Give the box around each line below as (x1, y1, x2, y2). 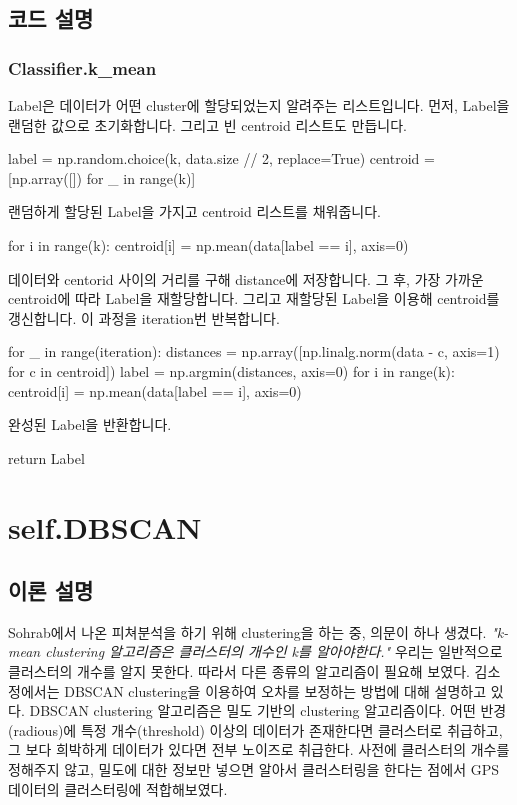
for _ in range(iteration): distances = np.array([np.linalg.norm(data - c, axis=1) (8, 341, 500, 362)
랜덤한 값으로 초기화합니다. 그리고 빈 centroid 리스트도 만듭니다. (8, 114, 407, 135)
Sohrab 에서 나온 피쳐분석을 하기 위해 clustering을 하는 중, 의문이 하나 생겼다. (8, 621, 487, 642)
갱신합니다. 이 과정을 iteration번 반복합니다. (8, 307, 280, 328)
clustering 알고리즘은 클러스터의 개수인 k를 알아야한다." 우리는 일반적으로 (45, 641, 503, 662)
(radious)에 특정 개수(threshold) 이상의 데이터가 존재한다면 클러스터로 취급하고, (8, 719, 503, 740)
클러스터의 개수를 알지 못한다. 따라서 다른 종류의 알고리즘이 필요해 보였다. (8, 661, 470, 682)
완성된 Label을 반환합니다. (8, 414, 172, 435)
